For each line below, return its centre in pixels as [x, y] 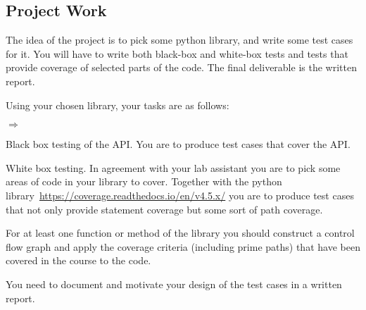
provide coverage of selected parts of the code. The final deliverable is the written [181, 67]
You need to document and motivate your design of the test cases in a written [174, 284]
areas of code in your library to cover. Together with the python [144, 181]
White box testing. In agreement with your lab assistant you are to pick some [173, 167]
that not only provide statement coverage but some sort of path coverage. [164, 209]
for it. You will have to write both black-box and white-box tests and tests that [177, 53]
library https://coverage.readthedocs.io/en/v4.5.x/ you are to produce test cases [180, 195]
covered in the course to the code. [78, 260]
